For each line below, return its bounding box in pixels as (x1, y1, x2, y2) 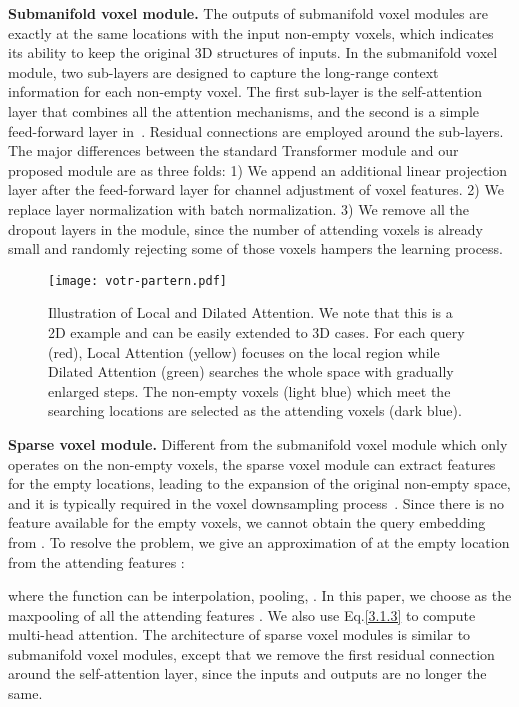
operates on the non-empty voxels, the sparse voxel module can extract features (8, 453, 496, 474)
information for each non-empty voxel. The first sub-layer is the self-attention (8, 81, 483, 102)
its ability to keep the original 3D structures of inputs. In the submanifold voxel (8, 42, 498, 63)
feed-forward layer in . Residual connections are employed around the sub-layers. (8, 120, 504, 141)
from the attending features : (8, 551, 185, 572)
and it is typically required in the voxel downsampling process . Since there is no (8, 492, 504, 513)
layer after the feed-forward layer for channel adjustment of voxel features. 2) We (8, 179, 504, 200)
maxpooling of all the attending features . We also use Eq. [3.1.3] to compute (8, 604, 476, 625)
